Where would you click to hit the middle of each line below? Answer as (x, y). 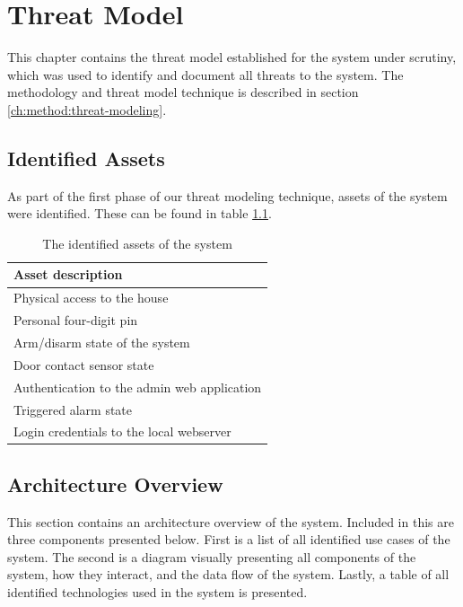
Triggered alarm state (73, 409)
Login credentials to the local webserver (122, 431)
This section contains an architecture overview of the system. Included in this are (231, 521)
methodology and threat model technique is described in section (183, 92)
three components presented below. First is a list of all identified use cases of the (229, 539)
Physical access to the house (91, 298)
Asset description (68, 274)
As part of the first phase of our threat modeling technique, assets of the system (227, 195)
